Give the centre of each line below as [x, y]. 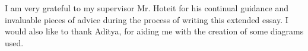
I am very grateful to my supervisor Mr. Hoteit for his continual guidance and [147, 8]
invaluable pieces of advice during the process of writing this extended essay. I [147, 19]
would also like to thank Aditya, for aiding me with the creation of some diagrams [154, 31]
